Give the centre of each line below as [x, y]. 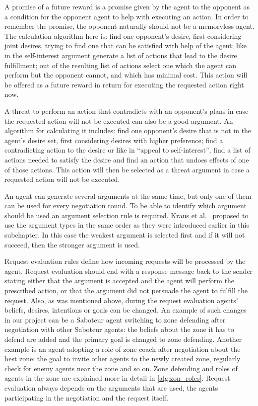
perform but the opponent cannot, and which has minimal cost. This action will [126, 75]
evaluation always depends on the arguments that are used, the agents [111, 387]
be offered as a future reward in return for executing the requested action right [124, 84]
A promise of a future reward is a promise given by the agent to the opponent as [127, 6]
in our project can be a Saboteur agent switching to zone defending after [115, 319]
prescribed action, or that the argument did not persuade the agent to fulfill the [126, 290]
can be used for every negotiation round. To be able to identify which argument [126, 205]
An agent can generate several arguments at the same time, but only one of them [128, 196]
